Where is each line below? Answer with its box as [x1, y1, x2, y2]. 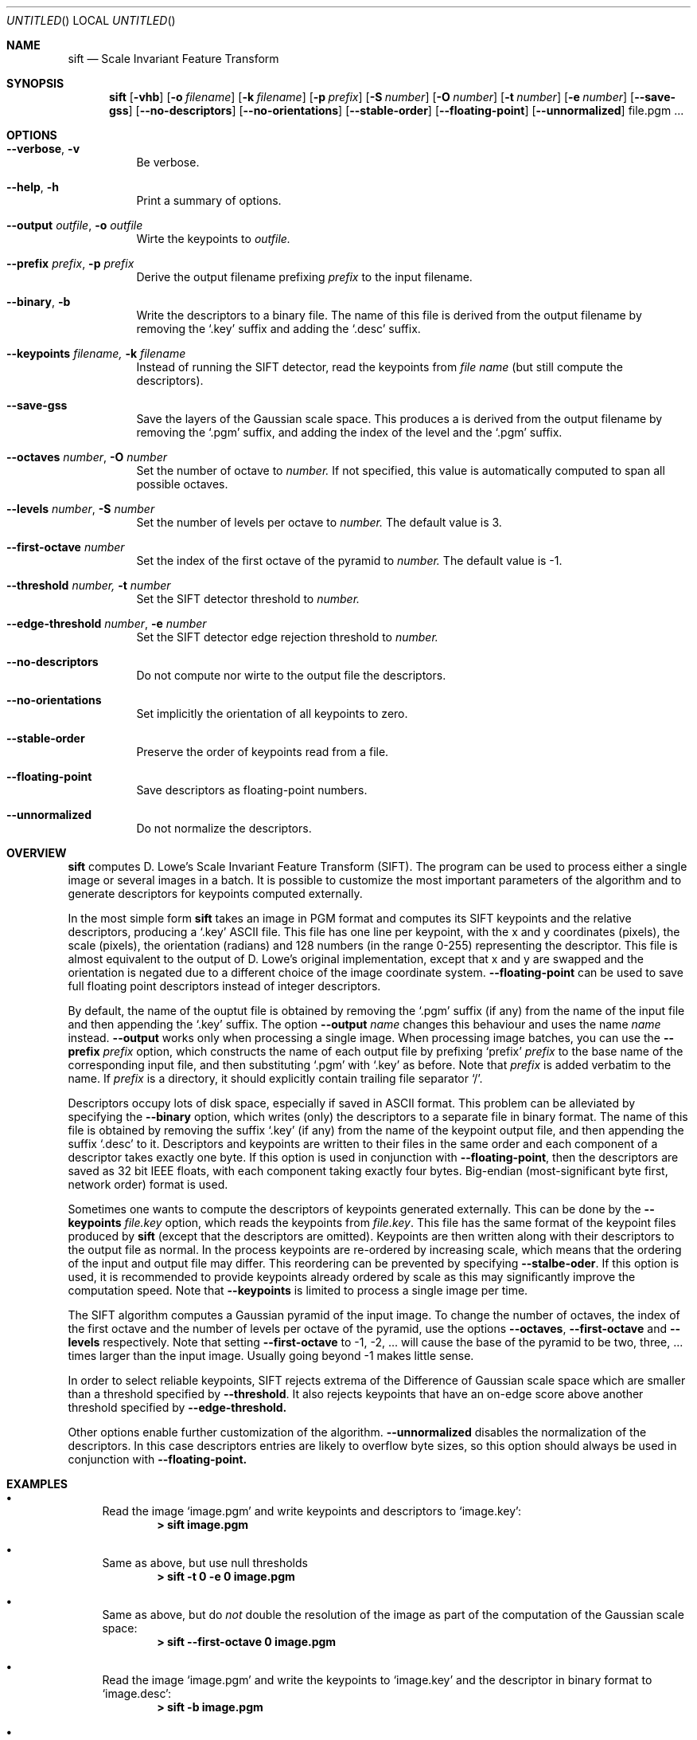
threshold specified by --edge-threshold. [68, 1401, 287, 1414]
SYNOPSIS [6, 76, 64, 90]
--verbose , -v [6, 142, 80, 155]
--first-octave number [6, 540, 125, 554]
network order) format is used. [68, 1178, 228, 1191]
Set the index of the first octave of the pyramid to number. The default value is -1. [136, 554, 563, 567]
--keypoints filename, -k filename [6, 347, 186, 360]
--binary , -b [6, 295, 71, 308]
